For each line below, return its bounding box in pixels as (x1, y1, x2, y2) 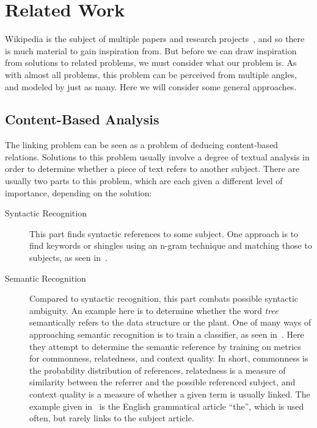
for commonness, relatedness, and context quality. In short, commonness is (29, 352, 308, 365)
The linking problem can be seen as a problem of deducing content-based (5, 138, 279, 151)
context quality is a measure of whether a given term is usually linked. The (29, 387, 310, 400)
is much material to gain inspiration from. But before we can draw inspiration (5, 44, 297, 57)
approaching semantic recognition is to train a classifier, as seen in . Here (29, 328, 304, 341)
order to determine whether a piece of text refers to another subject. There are (5, 162, 300, 175)
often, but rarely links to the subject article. (29, 412, 194, 424)
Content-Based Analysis (5, 110, 159, 129)
